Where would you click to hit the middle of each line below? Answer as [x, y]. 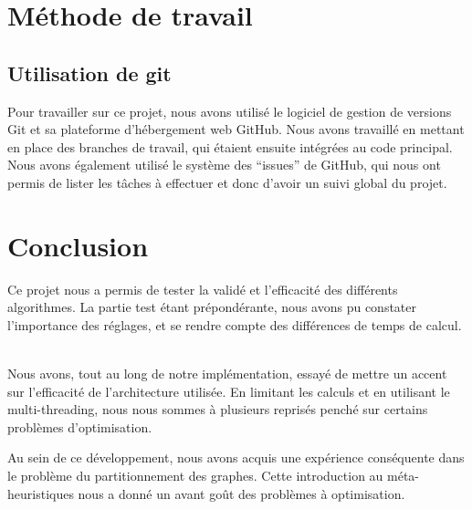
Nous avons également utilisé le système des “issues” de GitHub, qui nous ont [224, 165]
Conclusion [78, 245]
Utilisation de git [89, 73]
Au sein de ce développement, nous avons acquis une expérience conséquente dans [236, 457]
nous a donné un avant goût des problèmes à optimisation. [241, 493]
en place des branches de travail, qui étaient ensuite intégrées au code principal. [230, 146]
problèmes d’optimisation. [80, 426]
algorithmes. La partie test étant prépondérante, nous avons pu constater [212, 307]
